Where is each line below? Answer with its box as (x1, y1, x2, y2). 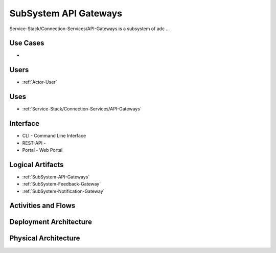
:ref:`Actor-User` (22, 79, 57, 85)
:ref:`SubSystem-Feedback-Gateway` (22, 181, 101, 187)
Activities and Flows (9, 201, 76, 210)
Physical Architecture (9, 234, 80, 243)
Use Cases (9, 39, 44, 48)
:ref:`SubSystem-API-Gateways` (22, 174, 90, 180)
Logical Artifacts (9, 160, 64, 169)
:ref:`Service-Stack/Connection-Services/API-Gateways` (22, 106, 142, 112)
